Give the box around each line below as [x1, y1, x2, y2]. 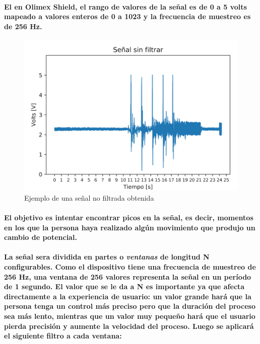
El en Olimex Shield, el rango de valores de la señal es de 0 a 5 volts [4, 1, 247, 12]
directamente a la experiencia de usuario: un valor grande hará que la [4, 291, 251, 301]
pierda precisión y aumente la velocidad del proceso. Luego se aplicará [4, 320, 254, 331]
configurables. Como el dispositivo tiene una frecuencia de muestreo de [4, 261, 256, 272]
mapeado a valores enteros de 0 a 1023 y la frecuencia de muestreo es [4, 11, 251, 22]
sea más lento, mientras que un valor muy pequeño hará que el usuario [4, 310, 255, 321]
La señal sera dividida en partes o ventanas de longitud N [4, 251, 210, 262]
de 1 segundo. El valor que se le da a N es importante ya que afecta [4, 281, 245, 292]
